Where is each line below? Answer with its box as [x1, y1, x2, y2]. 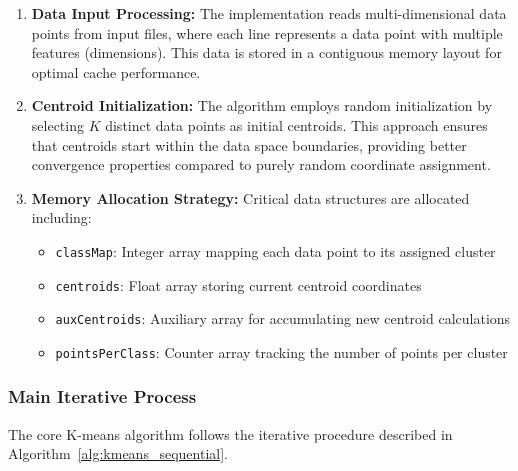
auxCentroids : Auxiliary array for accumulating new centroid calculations [55, 308, 511, 329]
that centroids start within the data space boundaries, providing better [31, 134, 467, 155]
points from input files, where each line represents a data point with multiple [31, 22, 503, 43]
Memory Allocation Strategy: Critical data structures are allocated [31, 187, 470, 208]
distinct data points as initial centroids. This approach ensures [105, 114, 488, 135]
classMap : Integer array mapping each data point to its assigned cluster [55, 240, 496, 261]
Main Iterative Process [8, 384, 197, 409]
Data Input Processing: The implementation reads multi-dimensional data [31, 3, 507, 23]
